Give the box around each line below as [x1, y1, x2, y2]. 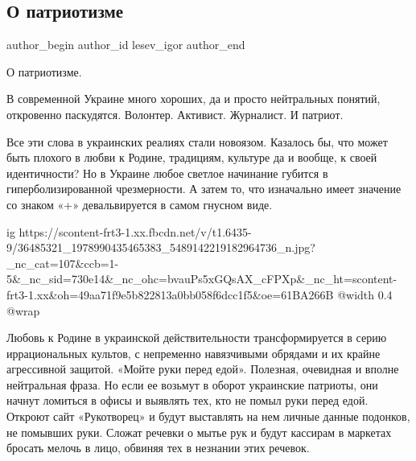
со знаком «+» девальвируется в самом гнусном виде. [6, 196, 273, 212]
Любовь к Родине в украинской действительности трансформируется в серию [6, 329, 387, 346]
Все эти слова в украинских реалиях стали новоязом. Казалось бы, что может [6, 133, 388, 150]
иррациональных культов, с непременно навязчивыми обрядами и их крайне [6, 344, 381, 361]
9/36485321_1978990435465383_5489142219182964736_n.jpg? [6, 239, 315, 256]
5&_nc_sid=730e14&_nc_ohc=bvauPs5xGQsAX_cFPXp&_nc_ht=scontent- [6, 270, 397, 287]
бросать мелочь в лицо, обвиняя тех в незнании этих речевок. [6, 439, 310, 456]
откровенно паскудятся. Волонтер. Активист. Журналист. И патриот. [6, 105, 344, 122]
